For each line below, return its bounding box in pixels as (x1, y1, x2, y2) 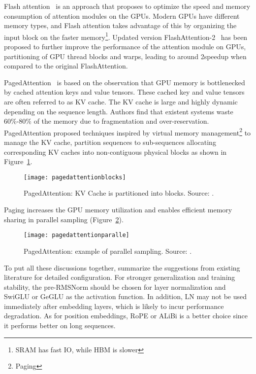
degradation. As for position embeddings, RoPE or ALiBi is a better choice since (4, 310, 248, 321)
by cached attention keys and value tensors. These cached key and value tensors (4, 87, 245, 97)
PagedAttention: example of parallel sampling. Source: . (24, 245, 192, 256)
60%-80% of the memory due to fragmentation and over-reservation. (4, 116, 209, 126)
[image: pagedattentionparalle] (24, 232, 129, 239)
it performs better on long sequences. (4, 320, 116, 331)
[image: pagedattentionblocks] (24, 173, 126, 181)
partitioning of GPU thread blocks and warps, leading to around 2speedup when (4, 51, 247, 61)
